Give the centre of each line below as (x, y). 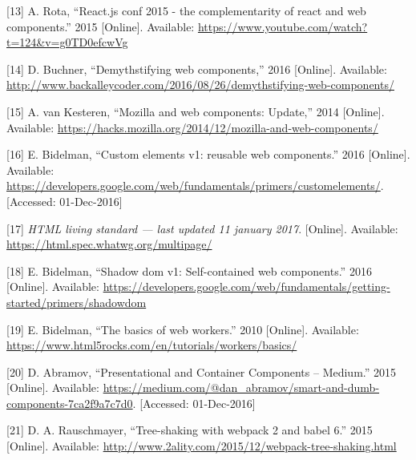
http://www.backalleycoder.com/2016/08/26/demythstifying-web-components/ (200, 85)
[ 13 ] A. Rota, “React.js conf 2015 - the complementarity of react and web (186, 10)
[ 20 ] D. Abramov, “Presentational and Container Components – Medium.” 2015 (202, 371)
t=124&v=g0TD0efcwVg (67, 42)
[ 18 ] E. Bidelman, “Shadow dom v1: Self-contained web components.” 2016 (189, 270)
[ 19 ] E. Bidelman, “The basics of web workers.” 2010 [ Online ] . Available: (183, 329)
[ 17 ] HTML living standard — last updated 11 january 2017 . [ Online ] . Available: (202, 228)
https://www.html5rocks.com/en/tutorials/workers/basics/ (152, 345)
